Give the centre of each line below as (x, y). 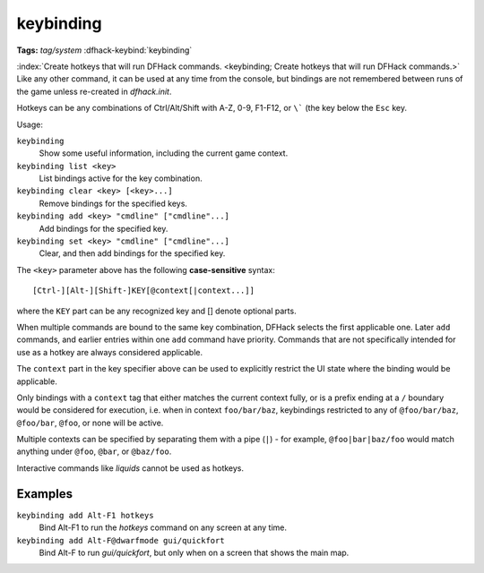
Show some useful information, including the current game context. (164, 153)
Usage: (30, 124)
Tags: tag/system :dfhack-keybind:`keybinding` (104, 50)
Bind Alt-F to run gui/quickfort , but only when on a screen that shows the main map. (194, 552)
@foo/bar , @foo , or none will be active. (90, 423)
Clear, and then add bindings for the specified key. (132, 253)
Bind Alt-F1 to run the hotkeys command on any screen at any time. (163, 527)
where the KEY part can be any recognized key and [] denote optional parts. (156, 311)
